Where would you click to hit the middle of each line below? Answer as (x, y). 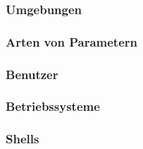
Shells (23, 139)
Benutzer (32, 74)
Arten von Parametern (71, 41)
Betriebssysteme (53, 106)
